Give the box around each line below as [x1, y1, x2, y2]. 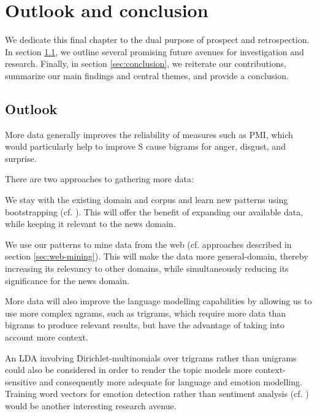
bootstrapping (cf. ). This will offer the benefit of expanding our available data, [5, 205, 304, 218]
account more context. [5, 331, 88, 344]
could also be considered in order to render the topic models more [5, 363, 253, 376]
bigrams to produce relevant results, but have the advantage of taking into [5, 318, 285, 331]
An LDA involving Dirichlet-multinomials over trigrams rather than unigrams [5, 351, 297, 364]
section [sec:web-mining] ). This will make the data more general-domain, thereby [5, 250, 308, 263]
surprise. [5, 152, 37, 164]
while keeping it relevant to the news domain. [5, 217, 176, 230]
